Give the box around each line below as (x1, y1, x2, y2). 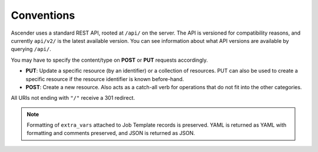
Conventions (11, 9, 75, 22)
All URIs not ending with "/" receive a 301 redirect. (11, 94, 135, 102)
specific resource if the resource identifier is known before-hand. (25, 75, 184, 82)
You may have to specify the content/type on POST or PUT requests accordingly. (11, 56, 208, 63)
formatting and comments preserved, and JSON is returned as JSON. (26, 130, 196, 137)
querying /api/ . (11, 46, 51, 53)
